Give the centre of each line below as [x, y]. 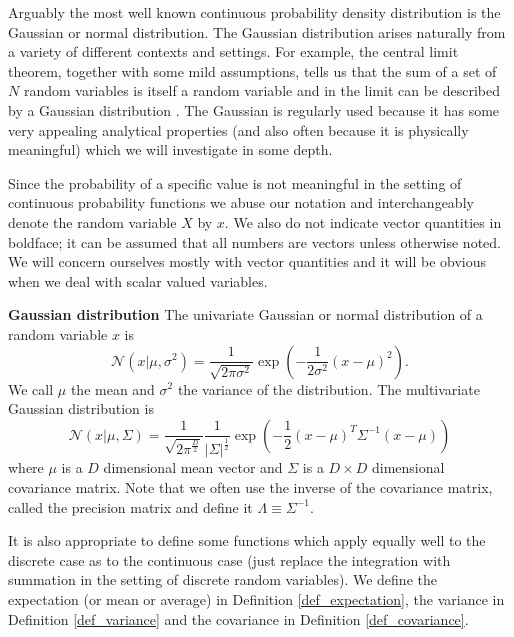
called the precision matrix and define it [130, 506]
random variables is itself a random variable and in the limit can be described [262, 90]
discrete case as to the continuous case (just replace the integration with [229, 559]
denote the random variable [92, 221]
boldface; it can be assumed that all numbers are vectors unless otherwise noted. [254, 241]
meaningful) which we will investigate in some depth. [170, 149]
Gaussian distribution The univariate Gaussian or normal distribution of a [245, 314]
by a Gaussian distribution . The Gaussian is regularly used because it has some [254, 109]
